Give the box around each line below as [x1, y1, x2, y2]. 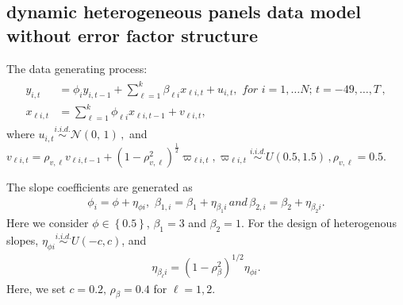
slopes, [6, 232, 39, 249]
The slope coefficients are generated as [6, 178, 193, 195]
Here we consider [6, 214, 89, 231]
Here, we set [6, 280, 66, 296]
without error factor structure [6, 22, 259, 47]
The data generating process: [6, 60, 148, 76]
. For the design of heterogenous [240, 214, 397, 231]
